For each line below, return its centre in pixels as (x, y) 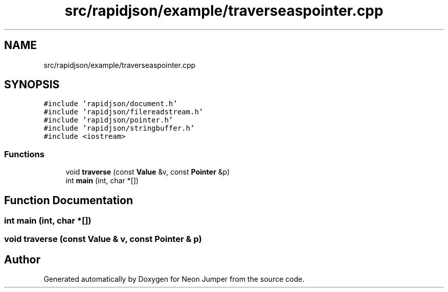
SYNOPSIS (32, 85)
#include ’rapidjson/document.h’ (110, 104)
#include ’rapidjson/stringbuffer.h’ (119, 128)
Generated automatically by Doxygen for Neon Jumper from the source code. (174, 279)
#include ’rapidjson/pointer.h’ (108, 120)
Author (22, 259)
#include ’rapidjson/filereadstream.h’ (124, 112)
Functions (24, 154)
